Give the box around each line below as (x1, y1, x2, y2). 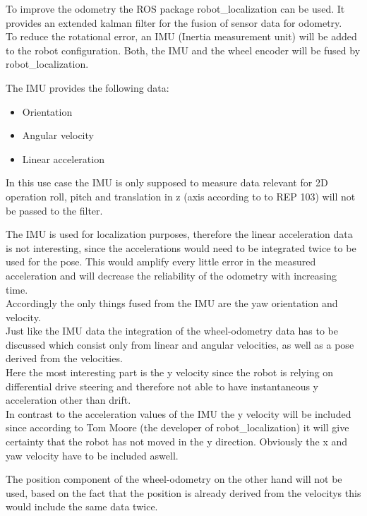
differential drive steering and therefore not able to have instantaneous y (6, 378, 318, 393)
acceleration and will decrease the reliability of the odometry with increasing (6, 268, 337, 282)
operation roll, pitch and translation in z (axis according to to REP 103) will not (6, 188, 356, 203)
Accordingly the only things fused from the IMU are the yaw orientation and (6, 296, 338, 311)
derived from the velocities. (6, 351, 123, 366)
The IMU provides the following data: (6, 80, 169, 95)
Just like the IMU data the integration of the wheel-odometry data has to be (6, 323, 338, 338)
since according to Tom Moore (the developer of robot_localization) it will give (6, 420, 349, 435)
